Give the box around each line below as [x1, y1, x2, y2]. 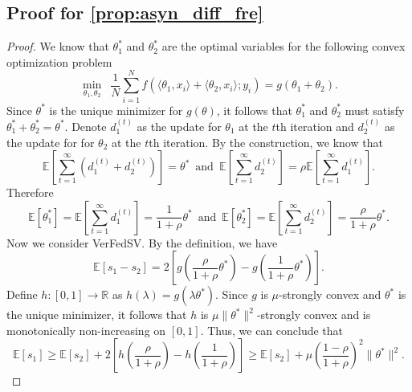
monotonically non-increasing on [6, 321, 166, 338]
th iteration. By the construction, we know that [149, 133, 383, 150]
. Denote [64, 117, 107, 134]
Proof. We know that [6, 38, 109, 55]
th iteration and [275, 117, 354, 134]
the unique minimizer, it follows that [6, 306, 187, 323]
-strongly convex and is [256, 306, 371, 323]
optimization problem [6, 53, 112, 70]
